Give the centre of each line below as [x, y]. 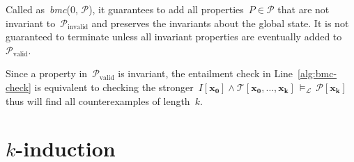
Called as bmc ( [38, 9]
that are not [303, 9]
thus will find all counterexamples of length [98, 100]
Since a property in [47, 73]
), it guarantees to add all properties [166, 9]
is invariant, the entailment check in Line [206, 73]
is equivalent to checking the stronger [114, 87]
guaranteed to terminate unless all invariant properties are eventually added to [174, 37]
